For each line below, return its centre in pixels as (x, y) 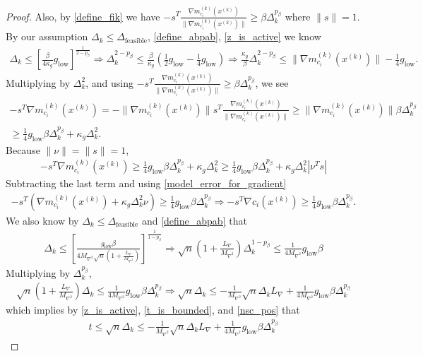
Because (23, 149)
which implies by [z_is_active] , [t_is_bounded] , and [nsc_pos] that (153, 310)
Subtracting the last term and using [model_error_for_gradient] (146, 183)
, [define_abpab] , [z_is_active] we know (234, 36)
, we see (272, 82)
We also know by (42, 220)
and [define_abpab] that (194, 220)
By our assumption (47, 36)
